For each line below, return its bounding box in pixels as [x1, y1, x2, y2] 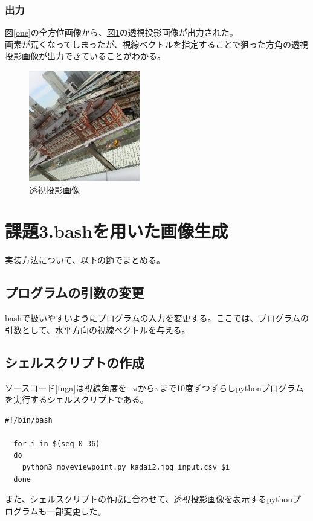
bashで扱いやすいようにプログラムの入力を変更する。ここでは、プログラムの [5, 312, 309, 324]
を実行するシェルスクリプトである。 [5, 393, 149, 406]
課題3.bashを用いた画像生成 [5, 219, 228, 243]
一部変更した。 [47, 504, 106, 517]
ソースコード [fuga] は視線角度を [5, 381, 127, 394]
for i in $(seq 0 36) [13, 439, 100, 448]
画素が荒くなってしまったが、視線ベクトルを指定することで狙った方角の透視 [5, 37, 309, 50]
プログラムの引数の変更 [5, 283, 144, 302]
